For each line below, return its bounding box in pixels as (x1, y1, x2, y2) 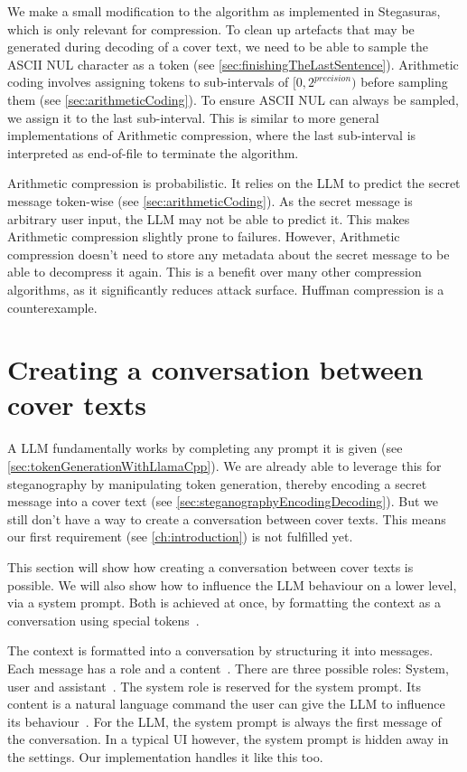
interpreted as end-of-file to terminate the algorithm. (7, 143, 299, 162)
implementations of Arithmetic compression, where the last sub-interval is (7, 126, 416, 145)
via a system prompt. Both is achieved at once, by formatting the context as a (7, 593, 442, 612)
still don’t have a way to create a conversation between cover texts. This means (7, 509, 446, 528)
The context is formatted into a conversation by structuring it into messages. (7, 641, 434, 660)
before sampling (360, 72, 448, 91)
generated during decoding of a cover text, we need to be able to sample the (7, 37, 429, 56)
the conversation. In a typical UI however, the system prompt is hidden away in (7, 730, 449, 748)
